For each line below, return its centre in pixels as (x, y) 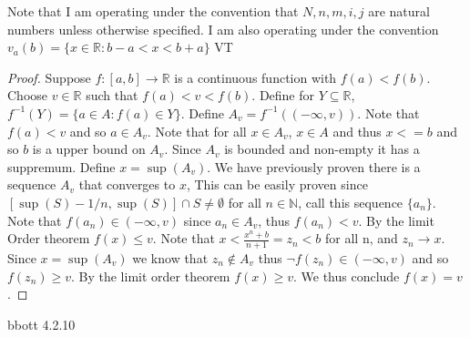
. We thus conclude (346, 276)
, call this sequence (351, 202)
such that (112, 95)
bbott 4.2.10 (41, 324)
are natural (399, 11)
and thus (357, 131)
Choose (28, 95)
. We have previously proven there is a (314, 166)
